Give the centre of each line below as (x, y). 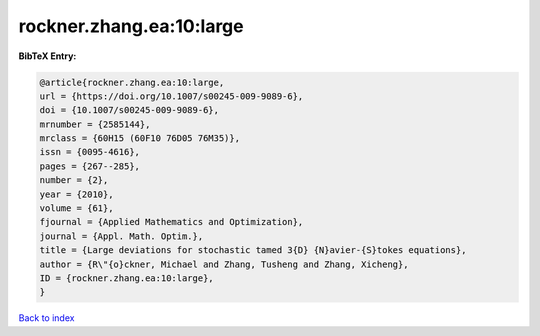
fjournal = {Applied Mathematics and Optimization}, (171, 222)
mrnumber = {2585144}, (95, 124)
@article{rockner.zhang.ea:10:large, (132, 82)
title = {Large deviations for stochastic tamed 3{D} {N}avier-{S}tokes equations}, (253, 250)
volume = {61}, (76, 208)
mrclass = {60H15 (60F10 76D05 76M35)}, (139, 138)
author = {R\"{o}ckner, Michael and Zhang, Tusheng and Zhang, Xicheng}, (224, 264)
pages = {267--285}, (89, 166)
